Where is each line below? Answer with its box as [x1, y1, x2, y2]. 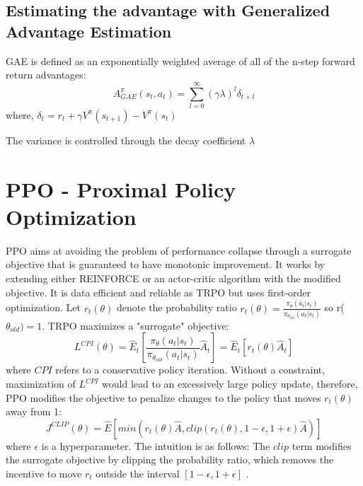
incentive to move [6, 466, 82, 481]
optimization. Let [6, 300, 81, 315]
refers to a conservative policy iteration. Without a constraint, [55, 362, 325, 377]
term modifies [292, 438, 352, 453]
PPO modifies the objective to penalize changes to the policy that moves [6, 390, 321, 405]
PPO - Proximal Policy [6, 174, 236, 203]
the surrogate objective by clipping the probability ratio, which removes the [6, 452, 334, 467]
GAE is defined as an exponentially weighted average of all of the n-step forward [6, 53, 355, 68]
